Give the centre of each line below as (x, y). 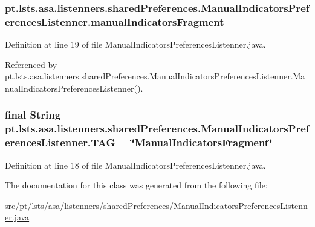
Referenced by (31, 64)
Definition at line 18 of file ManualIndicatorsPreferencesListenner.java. (135, 165)
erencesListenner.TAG (60, 142)
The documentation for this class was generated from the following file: (136, 185)
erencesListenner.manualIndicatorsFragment (115, 21)
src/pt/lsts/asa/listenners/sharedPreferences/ (89, 205)
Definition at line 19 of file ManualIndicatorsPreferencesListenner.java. (135, 44)
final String (33, 115)
